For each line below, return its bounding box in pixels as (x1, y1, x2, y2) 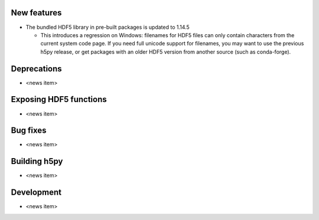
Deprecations (11, 64, 62, 74)
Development (11, 188, 62, 198)
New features (11, 8, 62, 18)
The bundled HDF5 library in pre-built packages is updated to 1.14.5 (25, 24, 190, 31)
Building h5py (11, 156, 63, 166)
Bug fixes (11, 126, 47, 136)
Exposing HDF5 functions (11, 94, 107, 104)
